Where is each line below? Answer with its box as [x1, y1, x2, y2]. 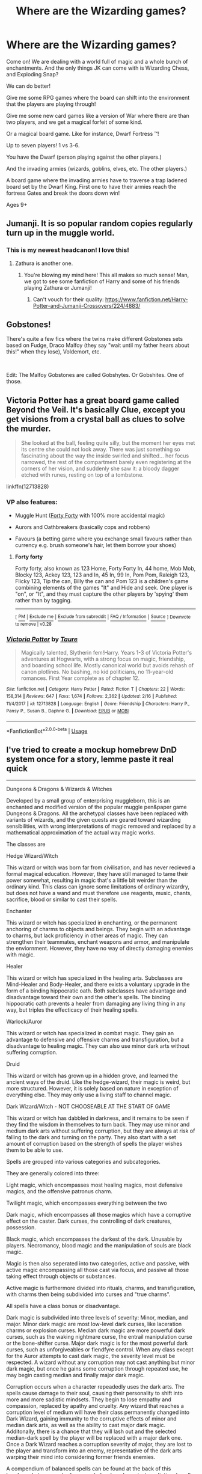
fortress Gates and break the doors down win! [6, 189, 120, 197]
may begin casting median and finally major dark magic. [6, 1371, 145, 1378]
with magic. [6, 951, 35, 958]
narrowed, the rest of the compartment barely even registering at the [20, 459, 192, 466]
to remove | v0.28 [14, 621, 52, 628]
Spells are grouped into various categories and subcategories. [6, 1158, 161, 1165]
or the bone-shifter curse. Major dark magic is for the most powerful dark [6, 1339, 188, 1347]
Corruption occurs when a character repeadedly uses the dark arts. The [6, 1383, 185, 1390]
